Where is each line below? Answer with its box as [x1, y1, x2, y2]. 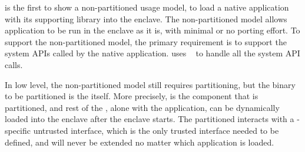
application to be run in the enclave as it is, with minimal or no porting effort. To [5, 24, 300, 36]
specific [5, 124, 31, 136]
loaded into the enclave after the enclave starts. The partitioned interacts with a [5, 113, 294, 125]
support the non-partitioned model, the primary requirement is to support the [5, 35, 287, 48]
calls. [5, 58, 23, 70]
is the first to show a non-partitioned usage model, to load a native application [5, 1, 289, 13]
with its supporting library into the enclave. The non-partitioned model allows [5, 12, 287, 25]
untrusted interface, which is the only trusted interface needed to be [33, 124, 279, 136]
